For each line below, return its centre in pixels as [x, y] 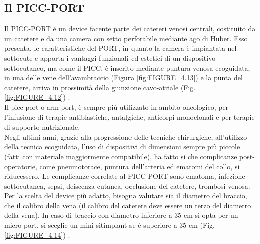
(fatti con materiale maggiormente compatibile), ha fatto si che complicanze [121, 156]
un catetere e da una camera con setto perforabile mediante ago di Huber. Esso [126, 38]
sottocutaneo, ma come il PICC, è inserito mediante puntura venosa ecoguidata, [127, 68]
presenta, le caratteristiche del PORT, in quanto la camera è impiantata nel [120, 48]
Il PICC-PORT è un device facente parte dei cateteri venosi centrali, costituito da [130, 28]
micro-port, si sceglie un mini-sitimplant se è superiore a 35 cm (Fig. [109, 225]
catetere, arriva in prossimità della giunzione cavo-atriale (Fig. [100, 87]
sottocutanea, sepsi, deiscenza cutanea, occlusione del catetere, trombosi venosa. [127, 186]
